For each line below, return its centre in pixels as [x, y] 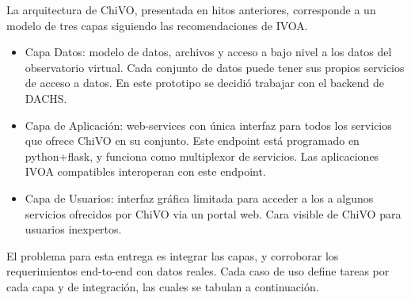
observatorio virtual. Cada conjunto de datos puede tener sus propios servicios [215, 67]
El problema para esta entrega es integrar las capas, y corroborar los [173, 255]
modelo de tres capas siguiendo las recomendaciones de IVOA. [157, 25]
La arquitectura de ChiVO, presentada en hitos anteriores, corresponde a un [191, 9]
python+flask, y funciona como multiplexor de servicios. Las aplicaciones [202, 156]
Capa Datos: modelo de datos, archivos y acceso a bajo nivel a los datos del [208, 52]
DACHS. [46, 98]
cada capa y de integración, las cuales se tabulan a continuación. [163, 286]
